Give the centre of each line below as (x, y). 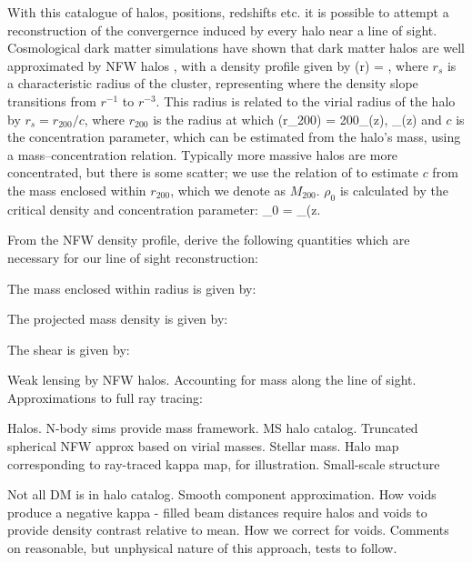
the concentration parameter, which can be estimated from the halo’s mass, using (234, 137)
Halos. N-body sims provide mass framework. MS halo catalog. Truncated (213, 428)
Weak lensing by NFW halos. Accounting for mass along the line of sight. (212, 380)
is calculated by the (394, 190)
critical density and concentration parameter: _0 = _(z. (164, 209)
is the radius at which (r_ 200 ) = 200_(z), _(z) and (297, 119)
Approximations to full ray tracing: (105, 397)
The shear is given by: (69, 349)
